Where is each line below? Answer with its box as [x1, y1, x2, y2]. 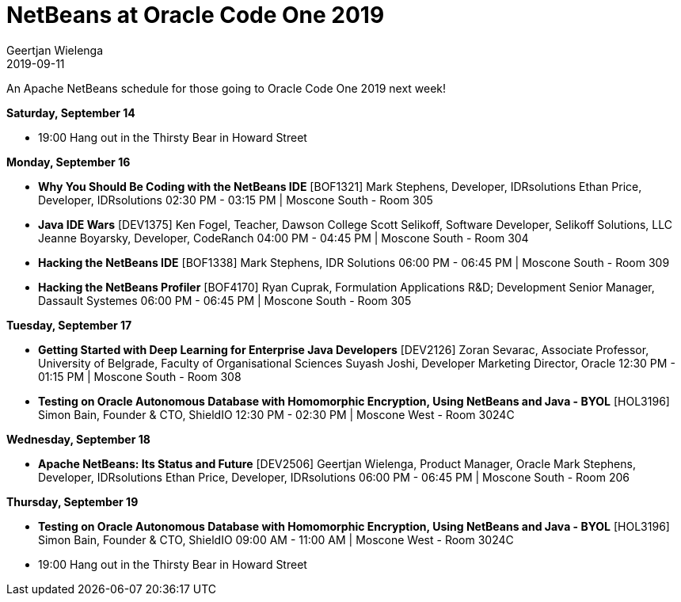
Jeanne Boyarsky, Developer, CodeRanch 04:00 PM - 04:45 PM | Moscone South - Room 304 [38, 231, 529, 245]
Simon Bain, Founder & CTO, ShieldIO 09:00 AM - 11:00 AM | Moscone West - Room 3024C [38, 532, 514, 547]
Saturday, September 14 [6, 105, 135, 120]
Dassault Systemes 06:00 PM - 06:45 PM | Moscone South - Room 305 [38, 293, 412, 307]
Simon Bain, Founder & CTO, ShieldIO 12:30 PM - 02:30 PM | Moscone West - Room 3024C [38, 407, 515, 421]
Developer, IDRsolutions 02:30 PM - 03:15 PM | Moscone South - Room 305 [38, 192, 433, 207]
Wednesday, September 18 [6, 432, 150, 446]
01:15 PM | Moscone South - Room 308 [38, 369, 242, 383]
